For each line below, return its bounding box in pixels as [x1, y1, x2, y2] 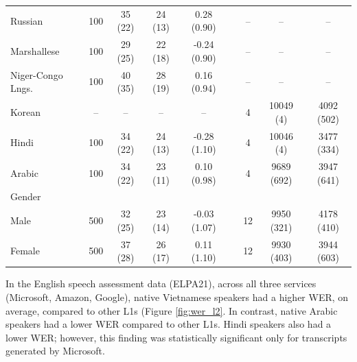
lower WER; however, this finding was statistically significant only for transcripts [5, 330, 347, 344]
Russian [10, 13, 43, 27]
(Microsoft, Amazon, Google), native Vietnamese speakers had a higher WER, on [5, 289, 349, 304]
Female [10, 243, 40, 258]
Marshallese [10, 43, 60, 58]
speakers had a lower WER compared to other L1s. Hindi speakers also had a [5, 317, 332, 331]
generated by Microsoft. [5, 343, 105, 358]
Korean [10, 104, 41, 119]
